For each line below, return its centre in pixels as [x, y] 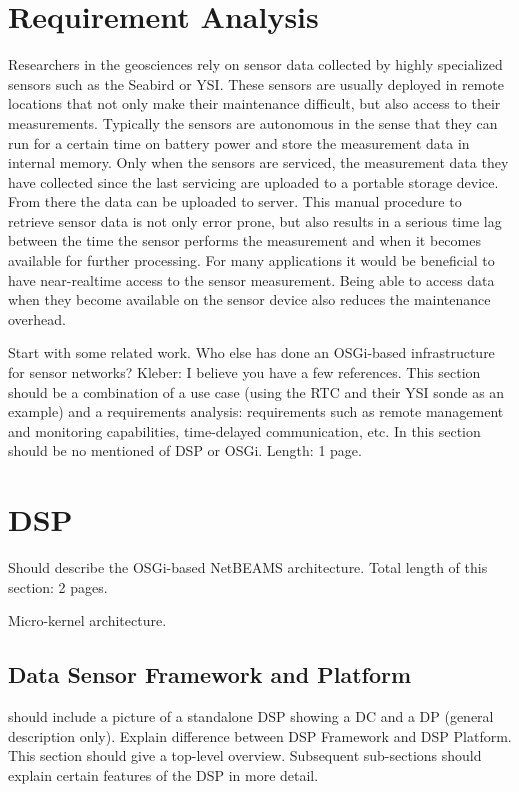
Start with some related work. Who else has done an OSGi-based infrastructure [251, 352]
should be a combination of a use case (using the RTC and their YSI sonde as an [256, 391]
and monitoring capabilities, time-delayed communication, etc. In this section [244, 430]
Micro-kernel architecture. [87, 620]
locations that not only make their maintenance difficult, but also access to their [254, 103]
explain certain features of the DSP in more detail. [163, 774]
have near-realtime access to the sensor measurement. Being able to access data [251, 279]
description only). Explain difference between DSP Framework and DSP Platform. [260, 735]
